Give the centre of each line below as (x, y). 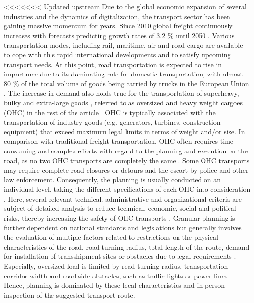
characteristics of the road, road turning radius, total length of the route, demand (127, 246)
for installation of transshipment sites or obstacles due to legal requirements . (120, 256)
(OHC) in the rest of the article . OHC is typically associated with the (110, 112)
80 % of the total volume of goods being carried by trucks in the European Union (127, 83)
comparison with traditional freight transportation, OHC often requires (111, 141)
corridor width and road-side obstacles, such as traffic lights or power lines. (117, 275)
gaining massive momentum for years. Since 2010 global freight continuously (118, 26)
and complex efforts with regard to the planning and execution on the (143, 150)
